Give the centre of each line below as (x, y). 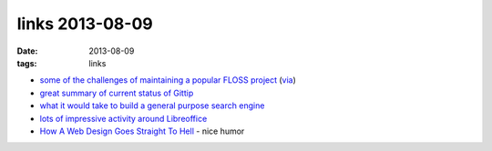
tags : (27, 63)
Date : (27, 51)
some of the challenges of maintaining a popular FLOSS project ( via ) (168, 80)
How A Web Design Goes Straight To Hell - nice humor (142, 131)
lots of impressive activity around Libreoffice (123, 118)
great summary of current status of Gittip (117, 93)
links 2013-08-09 (85, 24)
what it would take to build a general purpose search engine (152, 106)
